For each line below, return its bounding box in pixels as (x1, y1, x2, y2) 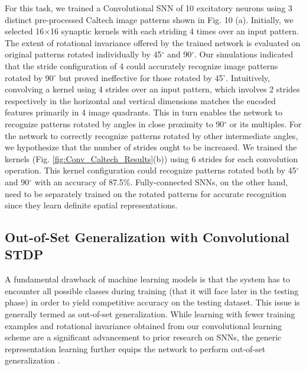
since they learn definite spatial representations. (5, 199, 178, 211)
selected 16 (5, 25, 44, 37)
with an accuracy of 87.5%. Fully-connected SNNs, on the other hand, (34, 175, 288, 188)
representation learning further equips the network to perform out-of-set (5, 342, 266, 355)
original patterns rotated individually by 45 (5, 48, 162, 60)
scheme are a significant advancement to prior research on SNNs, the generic (5, 331, 282, 343)
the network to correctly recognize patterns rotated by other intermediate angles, (5, 129, 298, 141)
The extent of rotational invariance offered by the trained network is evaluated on (5, 36, 301, 49)
